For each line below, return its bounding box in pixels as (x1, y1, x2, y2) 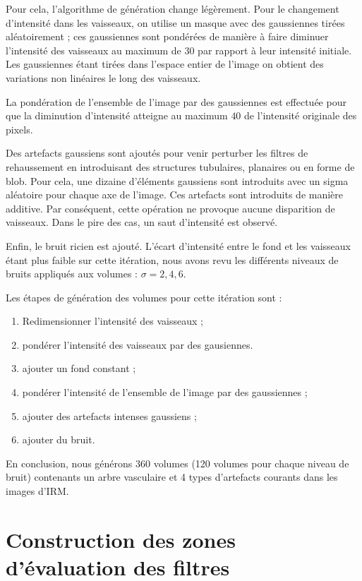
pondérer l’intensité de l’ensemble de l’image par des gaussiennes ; (22, 385, 308, 400)
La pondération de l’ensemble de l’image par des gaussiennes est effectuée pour (6, 94, 346, 109)
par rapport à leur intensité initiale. (198, 42, 352, 57)
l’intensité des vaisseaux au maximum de (6, 42, 181, 57)
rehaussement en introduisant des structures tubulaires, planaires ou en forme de (6, 159, 355, 174)
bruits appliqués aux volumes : (6, 266, 138, 281)
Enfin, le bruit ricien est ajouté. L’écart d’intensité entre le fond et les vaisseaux (6, 238, 351, 253)
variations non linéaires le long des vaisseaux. (6, 70, 201, 85)
